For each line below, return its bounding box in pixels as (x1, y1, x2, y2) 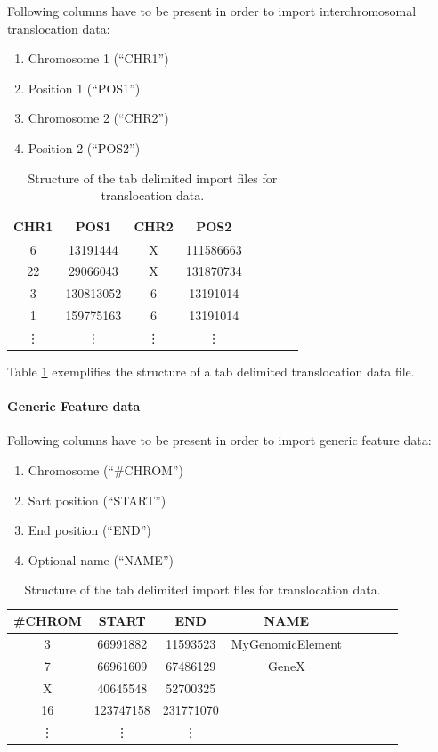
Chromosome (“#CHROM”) (28, 461, 183, 480)
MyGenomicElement (231, 634, 343, 652)
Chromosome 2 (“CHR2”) (28, 109, 169, 127)
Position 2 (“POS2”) (28, 138, 141, 157)
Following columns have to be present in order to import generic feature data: (7, 431, 432, 449)
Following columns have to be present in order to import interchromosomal (7, 2, 417, 20)
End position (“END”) (28, 521, 151, 539)
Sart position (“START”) (28, 490, 166, 509)
